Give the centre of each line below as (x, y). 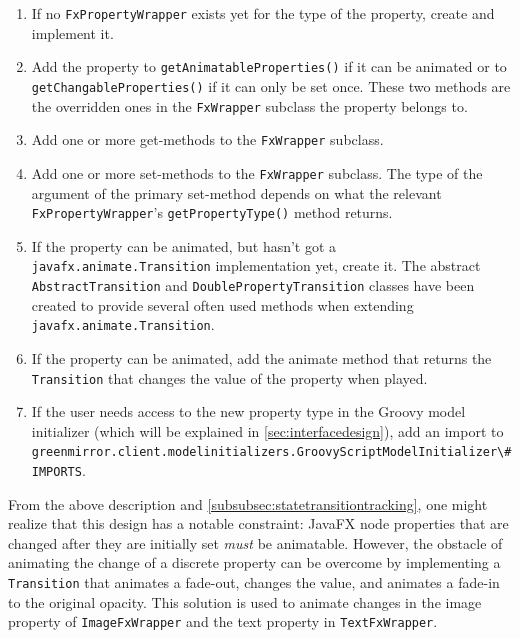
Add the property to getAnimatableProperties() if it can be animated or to (269, 66)
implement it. (72, 32)
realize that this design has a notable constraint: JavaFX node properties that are (258, 523)
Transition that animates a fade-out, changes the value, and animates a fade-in (254, 582)
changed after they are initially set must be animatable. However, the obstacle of (255, 542)
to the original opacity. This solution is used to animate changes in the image (245, 601)
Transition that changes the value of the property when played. (229, 377)
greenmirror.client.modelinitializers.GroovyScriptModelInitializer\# (271, 452)
